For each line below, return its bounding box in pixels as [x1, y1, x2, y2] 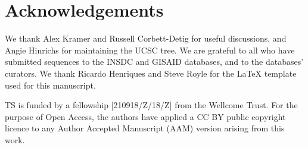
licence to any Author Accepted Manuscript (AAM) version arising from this [5, 122, 285, 134]
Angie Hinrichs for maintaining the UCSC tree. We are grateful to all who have [5, 43, 295, 56]
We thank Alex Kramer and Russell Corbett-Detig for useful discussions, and [5, 32, 287, 45]
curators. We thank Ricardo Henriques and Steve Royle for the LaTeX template [5, 67, 297, 79]
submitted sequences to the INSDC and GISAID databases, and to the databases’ [5, 55, 304, 68]
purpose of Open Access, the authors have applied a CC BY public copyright [5, 110, 286, 122]
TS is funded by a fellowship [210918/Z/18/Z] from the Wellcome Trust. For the [5, 99, 298, 111]
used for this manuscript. [5, 78, 96, 91]
